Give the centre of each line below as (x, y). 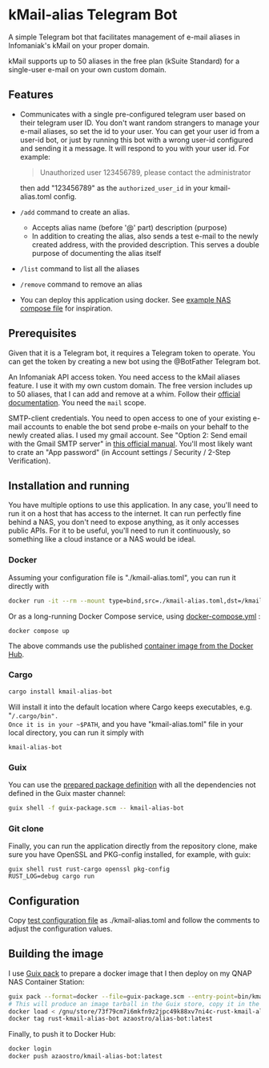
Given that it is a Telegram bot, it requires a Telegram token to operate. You (132, 353)
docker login (30, 1049)
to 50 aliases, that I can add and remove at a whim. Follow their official (124, 394)
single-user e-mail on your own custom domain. (87, 69)
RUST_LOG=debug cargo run (51, 876)
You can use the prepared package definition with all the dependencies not (132, 785)
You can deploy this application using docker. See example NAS (125, 299)
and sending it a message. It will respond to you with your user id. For (134, 148)
